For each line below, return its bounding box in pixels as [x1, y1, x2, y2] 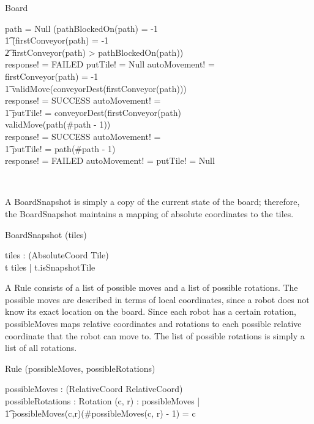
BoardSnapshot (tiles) [5, 228, 87, 241]
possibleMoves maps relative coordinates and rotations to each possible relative [5, 317, 302, 330]
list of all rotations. [5, 341, 77, 354]
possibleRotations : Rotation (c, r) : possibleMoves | [5, 395, 200, 407]
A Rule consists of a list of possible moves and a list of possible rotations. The [5, 281, 298, 294]
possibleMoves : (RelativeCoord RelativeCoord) [5, 382, 183, 395]
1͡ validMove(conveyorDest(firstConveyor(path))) [5, 82, 187, 94]
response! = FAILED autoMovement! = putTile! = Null [5, 154, 215, 167]
